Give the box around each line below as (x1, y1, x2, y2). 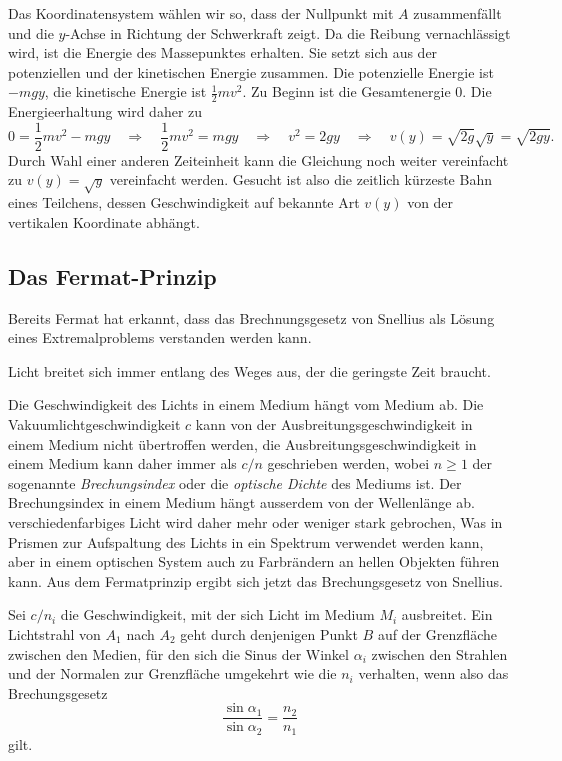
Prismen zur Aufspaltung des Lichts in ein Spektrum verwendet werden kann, (8, 531, 484, 552)
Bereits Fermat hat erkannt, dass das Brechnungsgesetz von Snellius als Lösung (8, 307, 495, 328)
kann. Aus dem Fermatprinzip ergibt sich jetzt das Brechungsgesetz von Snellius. (8, 570, 503, 591)
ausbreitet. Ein (401, 604, 493, 625)
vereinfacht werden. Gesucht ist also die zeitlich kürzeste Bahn (109, 169, 492, 190)
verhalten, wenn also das (358, 663, 509, 684)
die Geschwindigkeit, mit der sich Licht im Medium (60, 604, 375, 625)
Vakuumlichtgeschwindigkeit (8, 413, 181, 434)
